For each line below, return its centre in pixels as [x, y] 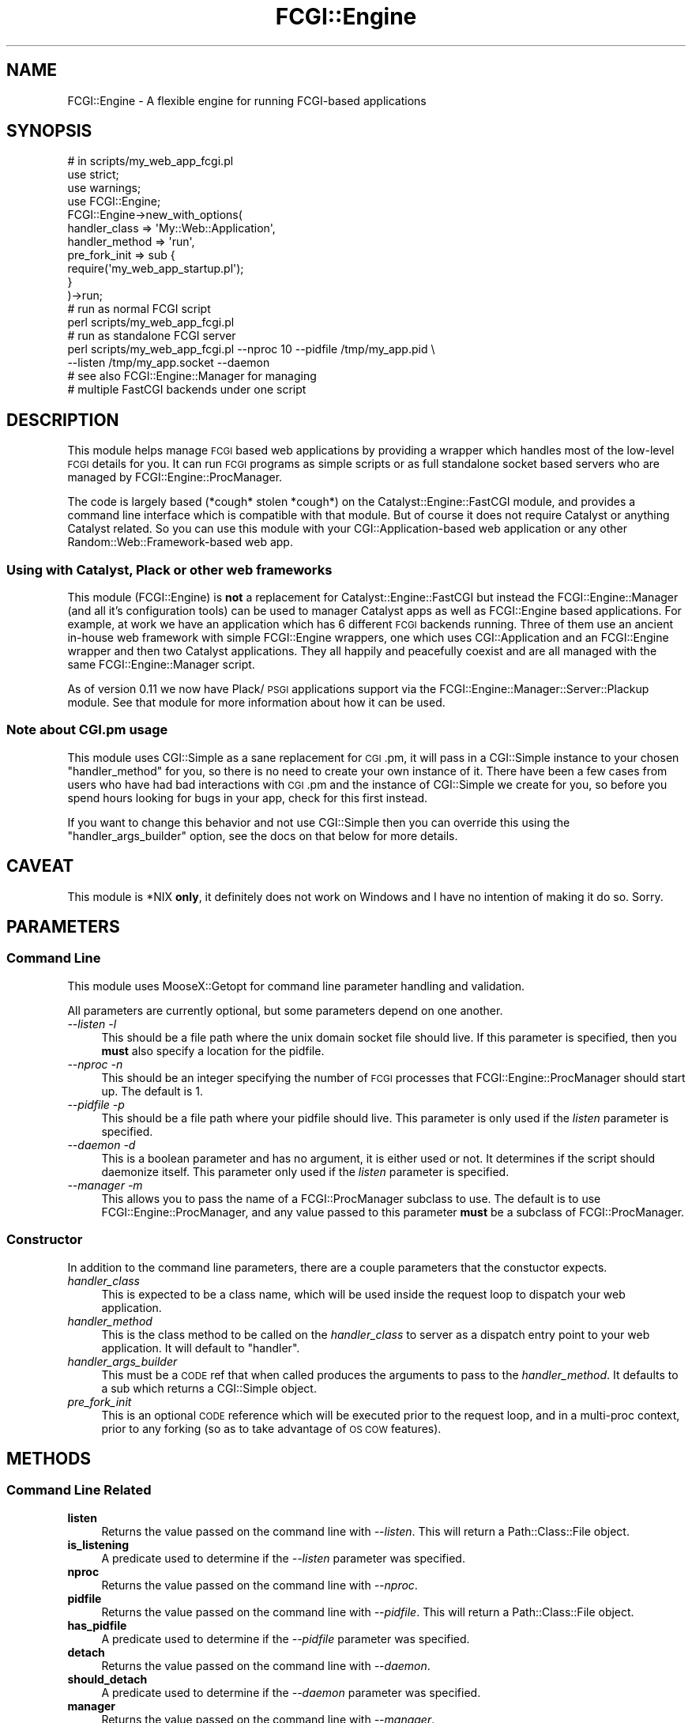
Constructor [45, 1240]
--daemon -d [102, 1144]
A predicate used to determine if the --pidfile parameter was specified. [286, 1638]
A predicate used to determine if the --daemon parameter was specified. [291, 1692]
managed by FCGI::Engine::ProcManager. [175, 477]
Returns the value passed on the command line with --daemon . [266, 1665]
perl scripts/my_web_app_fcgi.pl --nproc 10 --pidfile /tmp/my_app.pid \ [251, 349]
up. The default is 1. [152, 1091]
